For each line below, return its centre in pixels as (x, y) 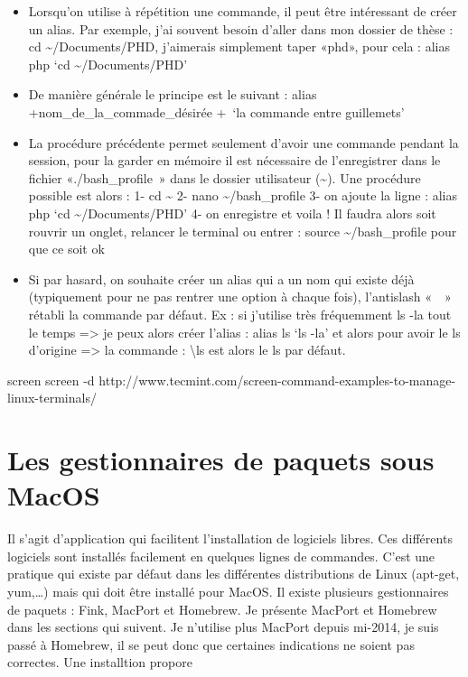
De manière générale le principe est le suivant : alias (173, 94)
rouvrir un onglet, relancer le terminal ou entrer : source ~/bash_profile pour (243, 231)
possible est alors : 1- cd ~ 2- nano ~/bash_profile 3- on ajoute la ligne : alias (243, 195)
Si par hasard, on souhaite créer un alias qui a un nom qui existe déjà (221, 278)
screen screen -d (51, 380)
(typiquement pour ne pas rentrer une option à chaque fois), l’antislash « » (240, 297)
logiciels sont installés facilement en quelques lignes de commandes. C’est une (221, 556)
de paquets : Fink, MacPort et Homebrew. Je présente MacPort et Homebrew (222, 609)
